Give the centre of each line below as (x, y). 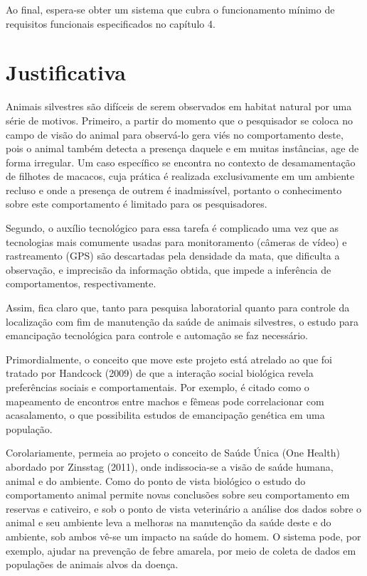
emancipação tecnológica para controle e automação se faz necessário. (157, 335)
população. (29, 428)
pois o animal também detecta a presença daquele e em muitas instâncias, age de (182, 148)
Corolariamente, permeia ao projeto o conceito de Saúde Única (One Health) (173, 453)
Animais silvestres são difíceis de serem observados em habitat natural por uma (179, 106)
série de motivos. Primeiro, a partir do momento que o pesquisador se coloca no (180, 120)
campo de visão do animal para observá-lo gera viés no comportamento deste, (175, 134)
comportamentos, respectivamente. (81, 283)
